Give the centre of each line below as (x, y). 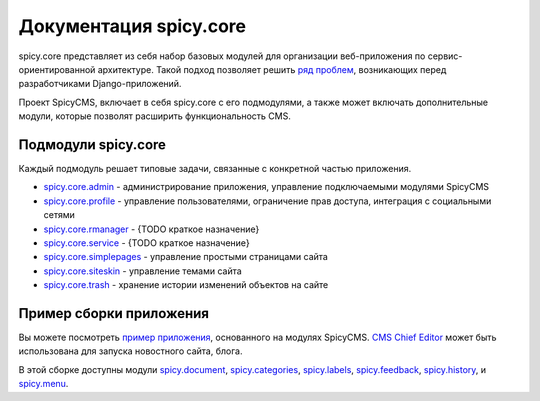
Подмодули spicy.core (92, 144)
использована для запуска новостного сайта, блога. (130, 351)
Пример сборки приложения (114, 313)
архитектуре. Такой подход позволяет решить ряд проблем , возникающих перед (272, 69)
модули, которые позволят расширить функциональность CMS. (155, 116)
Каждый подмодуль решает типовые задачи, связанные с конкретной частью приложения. (215, 169)
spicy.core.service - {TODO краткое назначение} (146, 242)
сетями (59, 215)
